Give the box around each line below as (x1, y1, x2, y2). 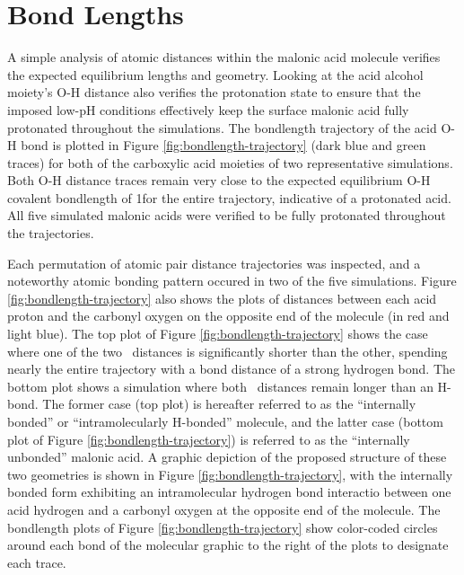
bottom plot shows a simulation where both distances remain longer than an (7, 376, 433, 395)
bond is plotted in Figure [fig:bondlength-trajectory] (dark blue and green (21, 136, 426, 155)
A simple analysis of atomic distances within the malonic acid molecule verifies (7, 48, 441, 66)
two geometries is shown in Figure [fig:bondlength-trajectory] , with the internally (7, 464, 453, 483)
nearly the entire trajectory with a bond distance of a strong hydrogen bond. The (7, 359, 455, 378)
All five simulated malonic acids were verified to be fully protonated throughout (7, 206, 446, 225)
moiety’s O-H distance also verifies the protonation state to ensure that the (7, 83, 421, 102)
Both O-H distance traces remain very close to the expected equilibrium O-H (7, 171, 431, 190)
